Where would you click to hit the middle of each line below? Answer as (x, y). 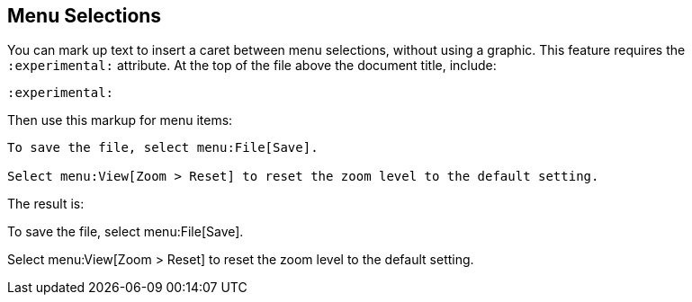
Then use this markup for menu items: (120, 120)
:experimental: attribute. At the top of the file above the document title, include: (252, 66)
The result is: (46, 204)
